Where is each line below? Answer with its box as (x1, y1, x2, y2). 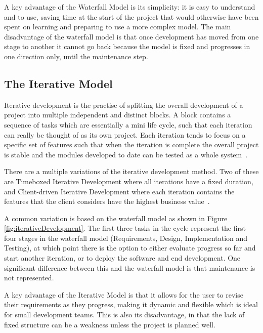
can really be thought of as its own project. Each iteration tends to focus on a (4, 129, 246, 140)
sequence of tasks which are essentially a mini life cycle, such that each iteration (4, 119, 252, 130)
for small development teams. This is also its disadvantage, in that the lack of (4, 309, 245, 320)
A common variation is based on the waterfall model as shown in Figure (4, 213, 228, 223)
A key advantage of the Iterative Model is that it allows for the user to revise (4, 289, 243, 300)
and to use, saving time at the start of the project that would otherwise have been (4, 11, 259, 22)
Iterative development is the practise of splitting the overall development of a (4, 99, 243, 110)
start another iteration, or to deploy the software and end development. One (4, 253, 241, 263)
